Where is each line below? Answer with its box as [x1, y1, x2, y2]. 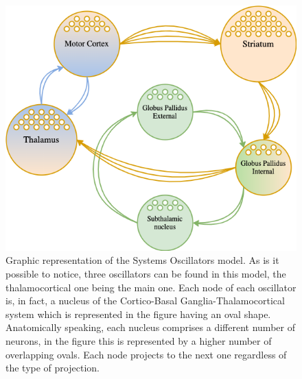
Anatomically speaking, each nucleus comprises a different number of [5, 320, 295, 334]
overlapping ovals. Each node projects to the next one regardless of [5, 347, 287, 361]
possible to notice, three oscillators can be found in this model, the [5, 267, 286, 281]
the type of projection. [5, 360, 100, 375]
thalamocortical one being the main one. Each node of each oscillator [5, 280, 297, 294]
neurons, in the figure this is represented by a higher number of [5, 334, 272, 348]
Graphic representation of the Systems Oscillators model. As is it [5, 253, 279, 267]
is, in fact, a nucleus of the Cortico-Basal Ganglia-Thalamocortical [5, 293, 285, 308]
